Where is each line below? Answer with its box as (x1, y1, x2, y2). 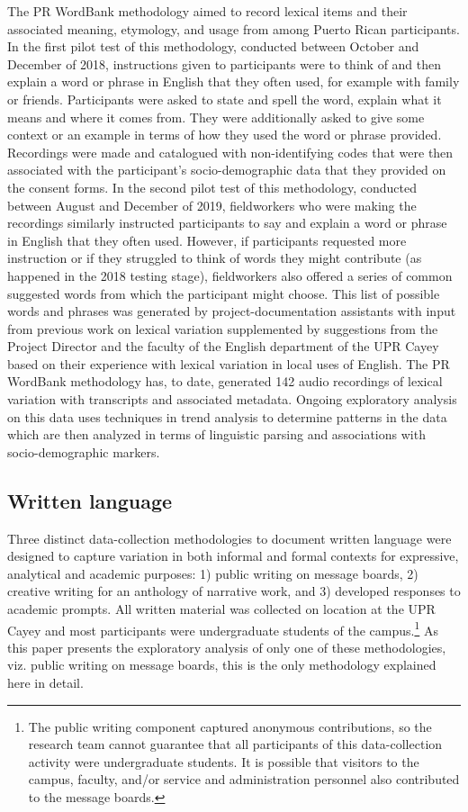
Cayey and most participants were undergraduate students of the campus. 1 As (7, 618, 438, 639)
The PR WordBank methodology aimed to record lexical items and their (7, 2, 408, 20)
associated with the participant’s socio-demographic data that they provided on (7, 160, 446, 179)
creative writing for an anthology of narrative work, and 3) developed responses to (7, 582, 461, 600)
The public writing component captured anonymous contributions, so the (28, 717, 432, 735)
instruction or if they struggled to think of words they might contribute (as (7, 248, 422, 267)
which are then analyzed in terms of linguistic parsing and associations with (7, 425, 426, 444)
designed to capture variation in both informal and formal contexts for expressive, (7, 546, 459, 565)
